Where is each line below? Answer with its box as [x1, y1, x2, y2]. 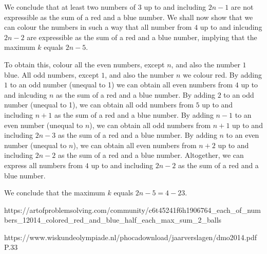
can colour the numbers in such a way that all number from [4, 22, 192, 32]
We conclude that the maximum [4, 187, 105, 198]
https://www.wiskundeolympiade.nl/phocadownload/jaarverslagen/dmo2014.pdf [4, 231, 257, 242]
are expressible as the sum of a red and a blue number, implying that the [27, 31, 257, 42]
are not [231, 2, 254, 12]
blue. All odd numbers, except [4, 69, 99, 80]
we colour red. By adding [183, 69, 262, 80]
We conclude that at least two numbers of [4, 2, 136, 12]
